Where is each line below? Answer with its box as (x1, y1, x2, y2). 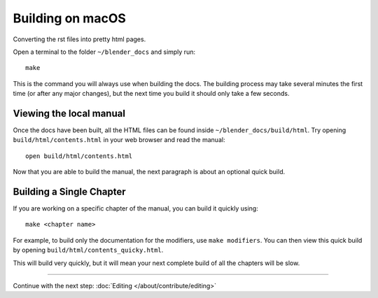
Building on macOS (13, 10, 126, 26)
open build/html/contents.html (25, 152, 133, 160)
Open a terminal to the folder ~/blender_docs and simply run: (13, 48, 196, 56)
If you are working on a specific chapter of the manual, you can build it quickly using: (13, 204, 258, 213)
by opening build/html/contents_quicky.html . (13, 246, 164, 255)
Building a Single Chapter (13, 186, 126, 197)
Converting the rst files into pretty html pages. (13, 35, 146, 43)
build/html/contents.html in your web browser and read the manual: (13, 136, 225, 144)
